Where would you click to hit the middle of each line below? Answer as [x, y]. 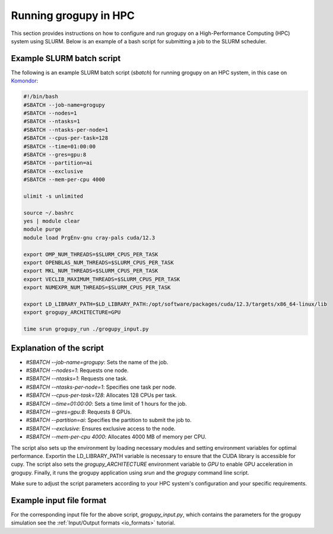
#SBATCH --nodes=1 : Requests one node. [77, 370]
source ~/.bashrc [49, 213]
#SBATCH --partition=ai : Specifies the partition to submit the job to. [109, 420]
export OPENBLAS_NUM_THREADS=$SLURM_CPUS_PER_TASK [99, 263]
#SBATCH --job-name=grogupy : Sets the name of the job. [97, 362]
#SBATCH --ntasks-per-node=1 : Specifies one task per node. [101, 387]
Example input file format [59, 500]
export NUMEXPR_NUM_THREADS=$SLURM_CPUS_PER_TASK [97, 287]
